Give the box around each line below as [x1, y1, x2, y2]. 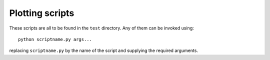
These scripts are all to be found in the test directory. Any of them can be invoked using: [9, 25, 194, 31]
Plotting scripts [9, 7, 74, 18]
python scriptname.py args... [18, 36, 92, 42]
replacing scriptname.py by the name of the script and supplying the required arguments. [9, 47, 198, 53]
